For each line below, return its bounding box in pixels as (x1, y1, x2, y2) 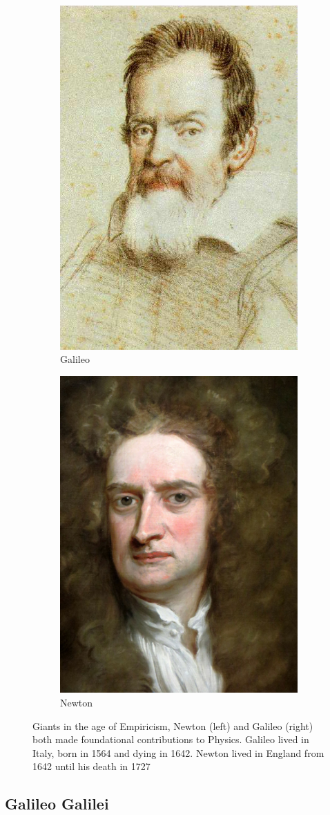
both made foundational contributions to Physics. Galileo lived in (32, 732, 309, 747)
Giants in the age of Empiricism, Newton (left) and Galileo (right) (32, 718, 313, 733)
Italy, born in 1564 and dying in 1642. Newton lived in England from (32, 745, 324, 760)
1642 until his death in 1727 (32, 759, 151, 774)
